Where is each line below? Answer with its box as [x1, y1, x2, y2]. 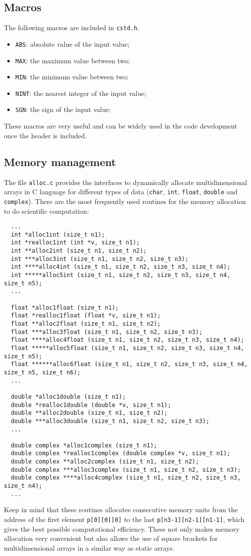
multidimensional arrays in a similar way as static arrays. [4, 542, 175, 553]
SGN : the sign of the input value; [15, 104, 111, 114]
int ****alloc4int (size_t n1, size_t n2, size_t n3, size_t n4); [11, 263, 231, 271]
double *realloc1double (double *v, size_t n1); [11, 401, 171, 408]
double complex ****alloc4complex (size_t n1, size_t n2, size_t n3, [11, 474, 241, 482]
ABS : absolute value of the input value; [15, 38, 130, 49]
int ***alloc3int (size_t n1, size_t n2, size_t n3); [11, 255, 189, 262]
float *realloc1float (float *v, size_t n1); [11, 312, 161, 319]
